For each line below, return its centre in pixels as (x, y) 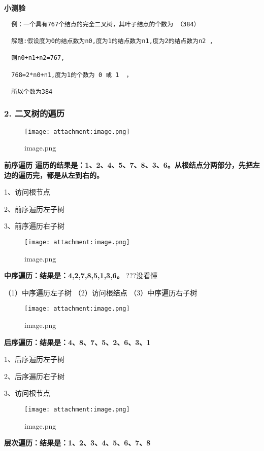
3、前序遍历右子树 (34, 226)
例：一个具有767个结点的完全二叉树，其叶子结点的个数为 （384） (106, 24)
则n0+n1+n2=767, (38, 58)
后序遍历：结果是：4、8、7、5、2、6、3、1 (77, 342)
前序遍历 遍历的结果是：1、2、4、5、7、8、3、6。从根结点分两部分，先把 (128, 164)
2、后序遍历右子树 (34, 376)
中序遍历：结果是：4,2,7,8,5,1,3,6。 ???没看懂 (81, 275)
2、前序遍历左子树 (34, 209)
